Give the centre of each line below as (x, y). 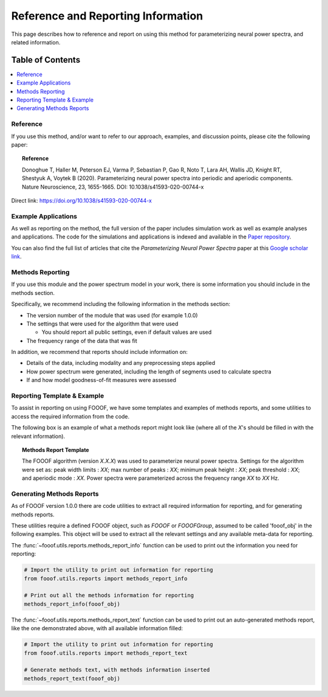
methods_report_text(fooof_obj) (72, 678)
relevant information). (38, 436)
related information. (36, 42)
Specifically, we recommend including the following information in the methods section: (121, 304)
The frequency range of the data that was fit (82, 341)
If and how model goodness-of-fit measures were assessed (101, 380)
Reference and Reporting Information (107, 16)
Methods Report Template (56, 449)
